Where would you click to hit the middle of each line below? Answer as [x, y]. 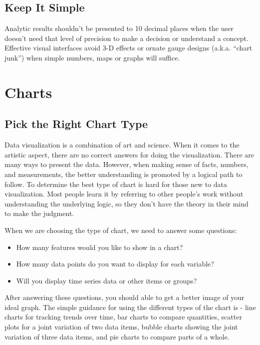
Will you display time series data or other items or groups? [107, 280]
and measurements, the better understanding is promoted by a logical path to [124, 174]
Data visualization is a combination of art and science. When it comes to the [122, 145]
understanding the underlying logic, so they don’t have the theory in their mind [127, 203]
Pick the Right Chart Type [76, 124]
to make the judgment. [39, 213]
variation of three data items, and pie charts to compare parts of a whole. [117, 336]
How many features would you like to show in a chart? [100, 247]
